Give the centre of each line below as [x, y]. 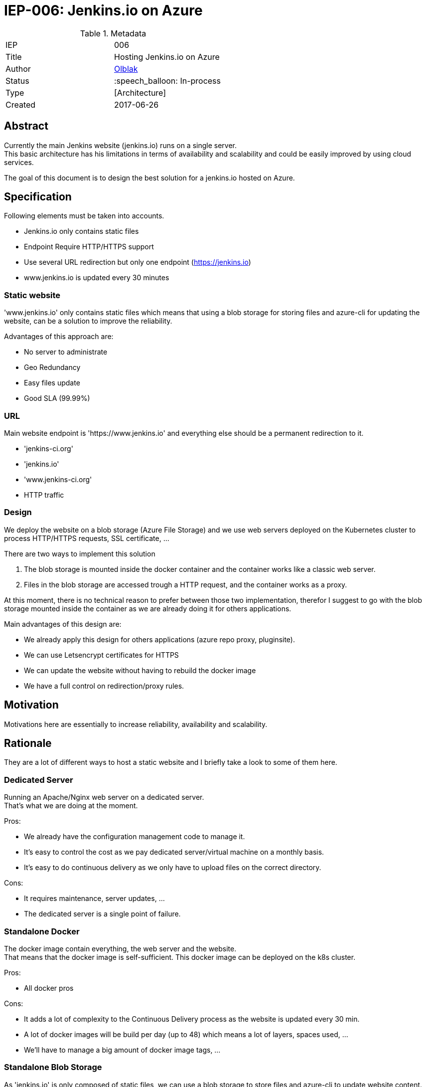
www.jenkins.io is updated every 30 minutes [97, 278]
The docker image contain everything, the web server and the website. [120, 948]
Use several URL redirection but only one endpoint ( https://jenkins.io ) [138, 262]
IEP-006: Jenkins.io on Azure [103, 10]
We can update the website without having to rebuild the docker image [140, 670]
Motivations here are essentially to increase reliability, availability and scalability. [136, 724]
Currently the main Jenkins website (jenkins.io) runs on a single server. [121, 145]
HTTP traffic [44, 495]
